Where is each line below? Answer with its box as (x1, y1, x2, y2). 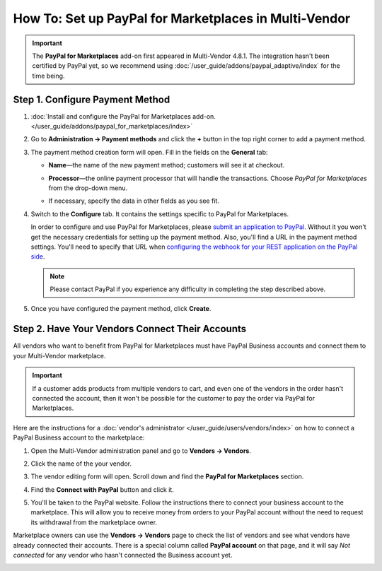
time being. (32, 71, 65, 80)
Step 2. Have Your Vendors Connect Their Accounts (13, 323, 247, 335)
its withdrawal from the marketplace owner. (30, 518, 158, 526)
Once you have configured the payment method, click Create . (30, 305, 212, 313)
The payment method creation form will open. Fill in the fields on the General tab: (30, 148, 268, 156)
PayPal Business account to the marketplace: (13, 433, 145, 442)
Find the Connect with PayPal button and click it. (30, 485, 175, 494)
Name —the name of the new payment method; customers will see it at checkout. (48, 161, 285, 170)
